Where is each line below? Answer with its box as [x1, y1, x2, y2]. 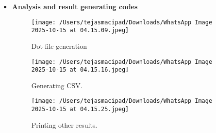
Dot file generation [31, 40, 87, 51]
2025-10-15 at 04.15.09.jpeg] [31, 27, 129, 34]
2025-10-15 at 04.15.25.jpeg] [31, 106, 129, 113]
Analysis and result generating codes [12, 1, 138, 11]
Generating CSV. [31, 80, 83, 90]
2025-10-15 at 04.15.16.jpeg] [31, 66, 129, 74]
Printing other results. [31, 119, 98, 130]
